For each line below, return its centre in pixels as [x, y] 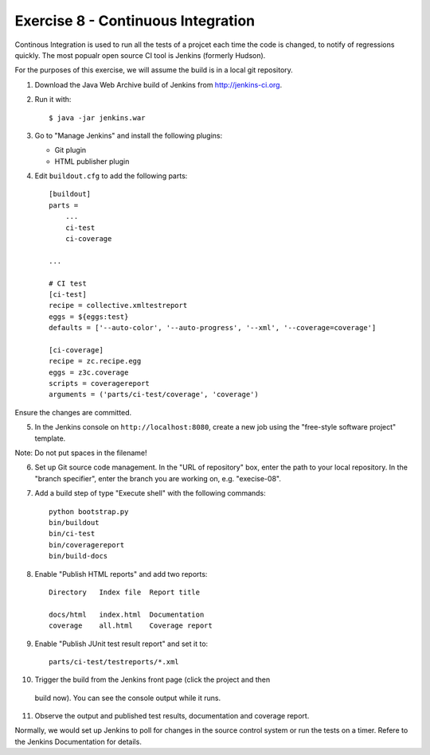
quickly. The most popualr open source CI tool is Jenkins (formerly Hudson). [140, 55]
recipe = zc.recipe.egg [95, 361]
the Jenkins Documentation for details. [78, 741]
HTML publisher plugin [92, 161]
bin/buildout [74, 522]
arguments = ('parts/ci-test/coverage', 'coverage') [154, 395]
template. [50, 438]
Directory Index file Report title [125, 592]
